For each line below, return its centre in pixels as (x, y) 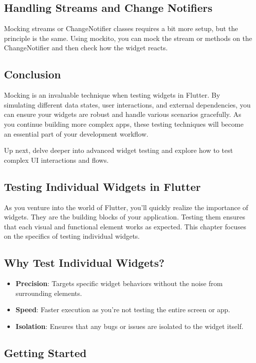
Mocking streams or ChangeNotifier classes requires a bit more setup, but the (121, 28)
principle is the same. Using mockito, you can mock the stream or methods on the (128, 38)
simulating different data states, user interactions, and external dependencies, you (127, 104)
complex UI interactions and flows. (56, 160)
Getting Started (45, 352)
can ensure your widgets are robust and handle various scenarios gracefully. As (123, 114)
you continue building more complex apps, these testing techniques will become (124, 124)
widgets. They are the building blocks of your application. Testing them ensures (125, 217)
